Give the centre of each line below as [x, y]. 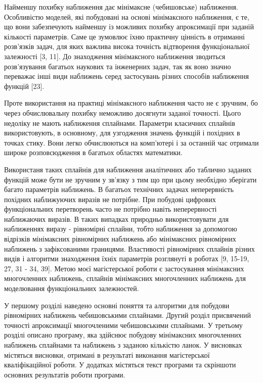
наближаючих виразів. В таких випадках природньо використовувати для [117, 219]
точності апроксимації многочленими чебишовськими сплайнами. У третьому [123, 325]
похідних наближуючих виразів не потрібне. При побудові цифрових [110, 199]
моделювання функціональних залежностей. [72, 288]
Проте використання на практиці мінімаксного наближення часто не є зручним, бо [131, 103]
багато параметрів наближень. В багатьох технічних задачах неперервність [119, 189]
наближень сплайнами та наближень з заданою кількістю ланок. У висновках [123, 345]
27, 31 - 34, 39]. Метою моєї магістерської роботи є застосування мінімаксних [124, 268]
